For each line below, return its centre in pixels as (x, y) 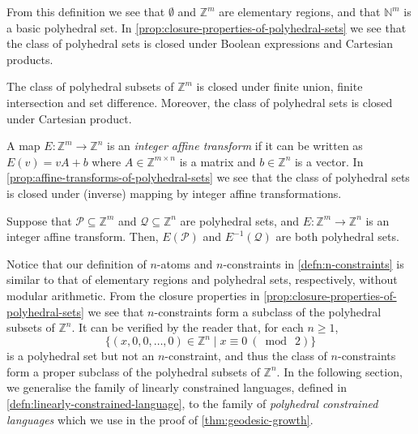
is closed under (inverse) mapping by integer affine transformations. (174, 193)
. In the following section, (339, 371)
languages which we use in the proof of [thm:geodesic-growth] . (160, 419)
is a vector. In (329, 161)
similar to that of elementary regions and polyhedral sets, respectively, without (202, 279)
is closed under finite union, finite (279, 86)
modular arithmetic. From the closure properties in (133, 295)
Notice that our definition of (77, 263)
